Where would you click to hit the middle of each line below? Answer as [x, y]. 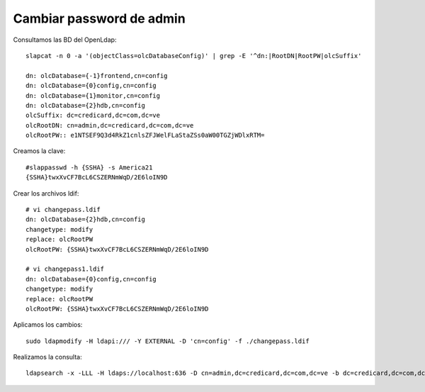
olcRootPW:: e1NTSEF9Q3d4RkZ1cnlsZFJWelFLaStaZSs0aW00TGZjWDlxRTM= [145, 135]
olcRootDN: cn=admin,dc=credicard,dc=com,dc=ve [110, 125]
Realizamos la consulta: [47, 357]
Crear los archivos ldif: [46, 193]
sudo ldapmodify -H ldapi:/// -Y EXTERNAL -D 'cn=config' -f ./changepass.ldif [168, 341]
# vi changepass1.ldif [65, 269]
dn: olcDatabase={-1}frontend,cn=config [97, 75]
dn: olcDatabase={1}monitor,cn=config [93, 95]
